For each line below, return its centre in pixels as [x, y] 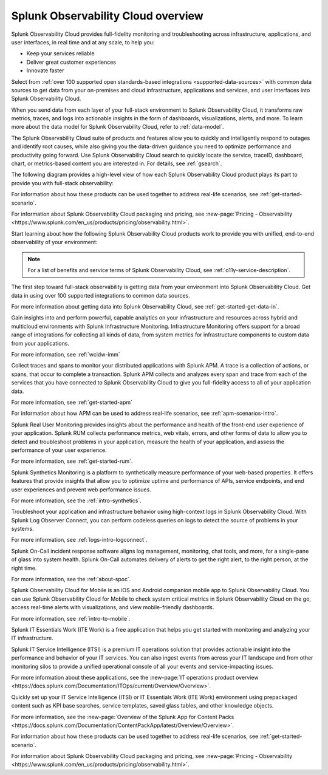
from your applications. [40, 343]
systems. [22, 529]
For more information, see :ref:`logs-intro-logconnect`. [79, 540]
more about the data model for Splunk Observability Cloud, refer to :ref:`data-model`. [118, 127]
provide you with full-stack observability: [62, 183]
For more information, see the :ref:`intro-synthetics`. [77, 500]
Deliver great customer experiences [71, 62]
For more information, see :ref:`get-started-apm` [72, 402]
